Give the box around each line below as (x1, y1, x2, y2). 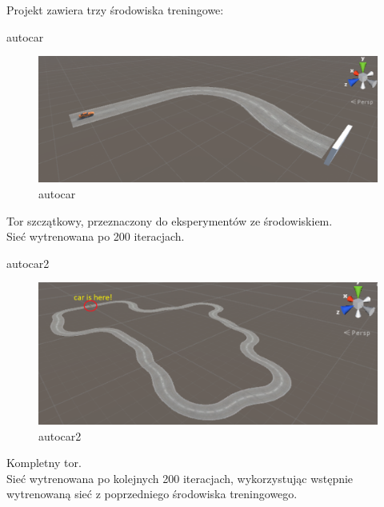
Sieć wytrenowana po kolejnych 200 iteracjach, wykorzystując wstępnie (6, 469, 354, 486)
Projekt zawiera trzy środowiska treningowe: (6, 2, 224, 18)
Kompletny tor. (6, 454, 82, 471)
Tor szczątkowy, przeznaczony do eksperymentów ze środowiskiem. (6, 212, 333, 229)
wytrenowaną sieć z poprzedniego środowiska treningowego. (6, 485, 298, 502)
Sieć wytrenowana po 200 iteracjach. (6, 228, 185, 245)
